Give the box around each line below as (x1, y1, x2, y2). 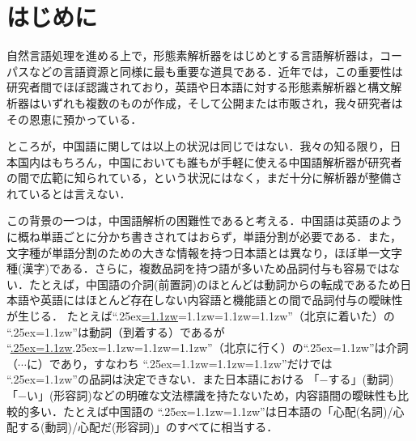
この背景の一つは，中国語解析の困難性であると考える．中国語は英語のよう (6, 212, 403, 229)
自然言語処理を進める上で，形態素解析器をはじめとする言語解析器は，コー (6, 47, 403, 64)
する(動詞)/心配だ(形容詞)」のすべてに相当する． (17, 418, 278, 435)
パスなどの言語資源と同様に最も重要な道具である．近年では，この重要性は (6, 62, 403, 79)
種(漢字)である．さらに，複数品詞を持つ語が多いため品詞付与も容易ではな (6, 260, 401, 277)
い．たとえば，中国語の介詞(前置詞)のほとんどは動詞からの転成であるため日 (6, 275, 412, 292)
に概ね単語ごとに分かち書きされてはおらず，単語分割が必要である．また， (6, 228, 401, 245)
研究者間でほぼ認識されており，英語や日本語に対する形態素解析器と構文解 (6, 78, 402, 95)
